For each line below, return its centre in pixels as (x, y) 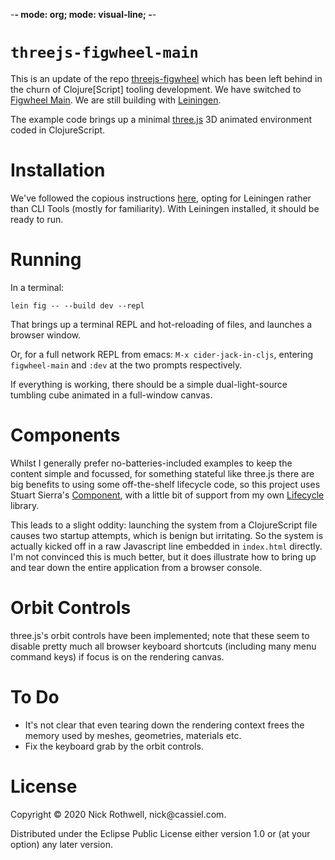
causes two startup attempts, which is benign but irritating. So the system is (167, 535)
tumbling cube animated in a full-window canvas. (111, 395)
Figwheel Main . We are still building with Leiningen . (116, 100)
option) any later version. (61, 844)
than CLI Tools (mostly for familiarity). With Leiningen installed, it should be (165, 208)
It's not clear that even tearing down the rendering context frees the (164, 725)
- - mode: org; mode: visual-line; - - (83, 14)
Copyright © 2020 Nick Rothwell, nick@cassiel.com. (118, 814)
